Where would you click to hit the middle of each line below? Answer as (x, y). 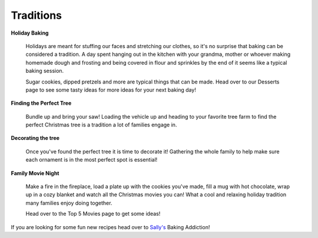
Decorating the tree (35, 138)
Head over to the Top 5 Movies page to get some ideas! (93, 214)
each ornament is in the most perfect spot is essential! (92, 160)
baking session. (45, 71)
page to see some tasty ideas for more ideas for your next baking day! (111, 90)
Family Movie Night (35, 173)
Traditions (36, 15)
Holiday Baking (30, 33)
